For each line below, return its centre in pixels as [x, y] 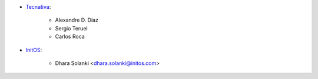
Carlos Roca [70, 37]
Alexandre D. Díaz [77, 20]
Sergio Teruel [71, 28]
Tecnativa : [38, 7]
